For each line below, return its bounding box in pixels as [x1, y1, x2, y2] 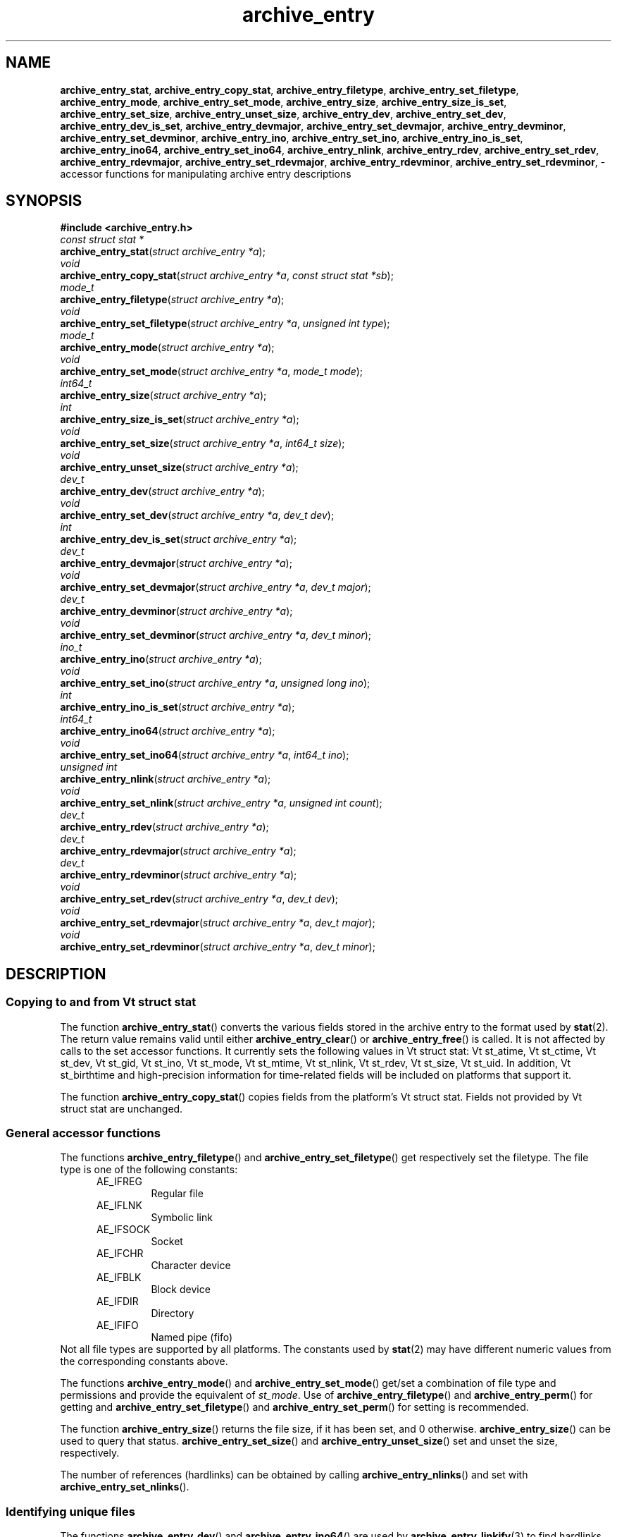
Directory [151, 1307, 194, 1320]
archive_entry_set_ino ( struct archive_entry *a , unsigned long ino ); [60, 677, 370, 690]
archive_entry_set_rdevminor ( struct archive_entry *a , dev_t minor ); [60, 941, 375, 953]
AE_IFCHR [96, 1247, 144, 1260]
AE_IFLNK [96, 1199, 142, 1212]
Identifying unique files [6, 1504, 135, 1519]
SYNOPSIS [6, 192, 82, 210]
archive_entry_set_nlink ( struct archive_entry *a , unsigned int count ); [60, 797, 382, 809]
